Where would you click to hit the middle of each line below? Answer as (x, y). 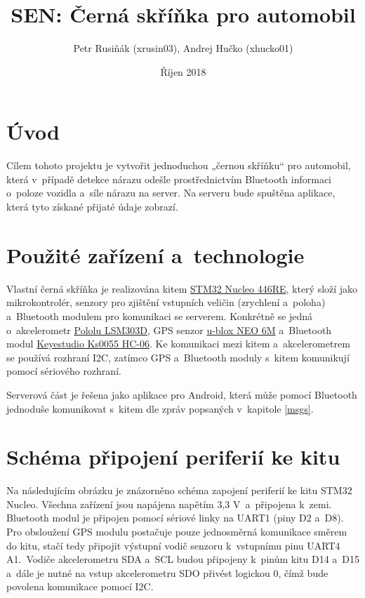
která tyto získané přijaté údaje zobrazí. (92, 207)
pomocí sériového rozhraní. (64, 371)
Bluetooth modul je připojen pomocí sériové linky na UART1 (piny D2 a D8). (175, 518)
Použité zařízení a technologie (155, 254)
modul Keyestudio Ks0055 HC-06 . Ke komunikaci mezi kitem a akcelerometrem (178, 344)
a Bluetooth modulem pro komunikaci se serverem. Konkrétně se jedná (160, 315)
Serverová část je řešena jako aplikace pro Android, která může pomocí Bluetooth (182, 394)
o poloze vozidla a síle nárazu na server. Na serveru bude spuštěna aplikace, (171, 193)
